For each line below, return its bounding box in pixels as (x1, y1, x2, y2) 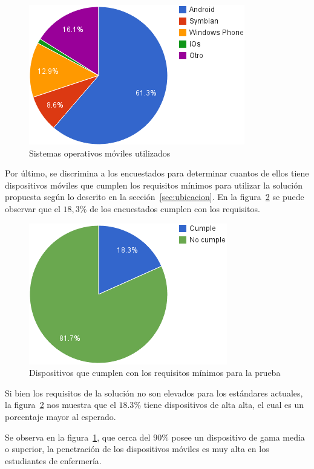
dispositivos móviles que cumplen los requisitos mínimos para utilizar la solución (5, 178, 303, 191)
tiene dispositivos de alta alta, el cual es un (143, 398, 304, 411)
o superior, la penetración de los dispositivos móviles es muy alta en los (5, 442, 269, 455)
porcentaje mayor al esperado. (5, 410, 116, 422)
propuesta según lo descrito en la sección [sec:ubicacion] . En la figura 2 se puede (5, 190, 304, 203)
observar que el (5, 202, 61, 215)
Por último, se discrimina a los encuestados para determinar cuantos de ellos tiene (5, 167, 309, 180)
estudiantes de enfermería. (5, 454, 102, 467)
